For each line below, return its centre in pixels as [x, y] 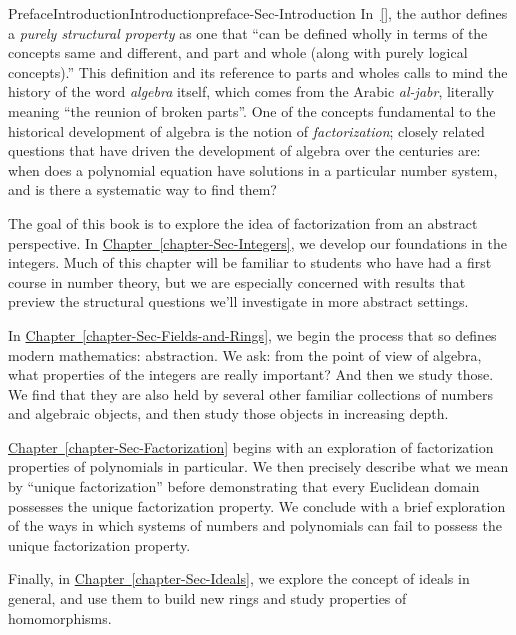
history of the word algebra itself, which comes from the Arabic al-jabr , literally [251, 91]
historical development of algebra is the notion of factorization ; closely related [246, 130]
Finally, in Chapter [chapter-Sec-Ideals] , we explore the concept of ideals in [239, 578]
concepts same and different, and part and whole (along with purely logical [238, 52]
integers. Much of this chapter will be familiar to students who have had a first [250, 262]
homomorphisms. [60, 617]
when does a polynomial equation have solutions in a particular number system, [253, 169]
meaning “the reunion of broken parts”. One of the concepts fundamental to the [252, 110]
